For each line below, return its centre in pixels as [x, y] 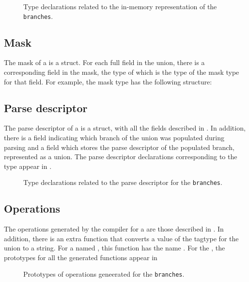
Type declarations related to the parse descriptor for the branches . [123, 182]
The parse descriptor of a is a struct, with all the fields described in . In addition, [125, 128]
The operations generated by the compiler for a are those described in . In [114, 229]
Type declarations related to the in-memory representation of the [120, 6]
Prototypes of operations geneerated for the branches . [104, 274]
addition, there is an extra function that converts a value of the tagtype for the [121, 238]
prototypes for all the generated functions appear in [81, 257]
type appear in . [28, 166]
